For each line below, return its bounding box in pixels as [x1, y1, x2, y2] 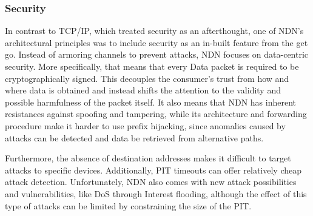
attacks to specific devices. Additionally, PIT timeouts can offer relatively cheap [5, 163, 301, 176]
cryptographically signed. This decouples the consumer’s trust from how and [5, 72, 289, 84]
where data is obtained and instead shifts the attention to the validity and [5, 84, 281, 96]
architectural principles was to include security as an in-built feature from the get [5, 36, 308, 49]
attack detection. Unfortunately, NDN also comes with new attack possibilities [5, 175, 297, 188]
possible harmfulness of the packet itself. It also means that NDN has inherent [5, 95, 296, 108]
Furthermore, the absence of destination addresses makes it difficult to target [5, 152, 291, 164]
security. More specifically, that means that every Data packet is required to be [5, 60, 299, 72]
